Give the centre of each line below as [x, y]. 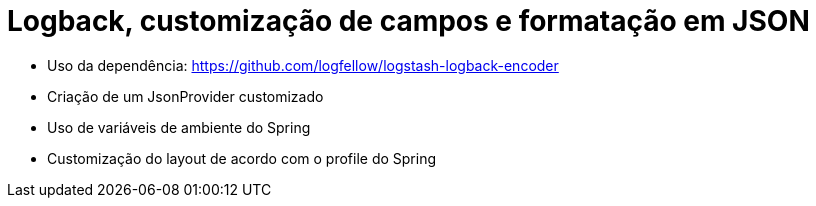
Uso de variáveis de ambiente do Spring [179, 127]
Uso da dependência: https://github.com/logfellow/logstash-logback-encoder [303, 65]
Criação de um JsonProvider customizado [185, 96]
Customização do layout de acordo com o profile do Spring [242, 158]
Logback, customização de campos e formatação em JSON [408, 21]
